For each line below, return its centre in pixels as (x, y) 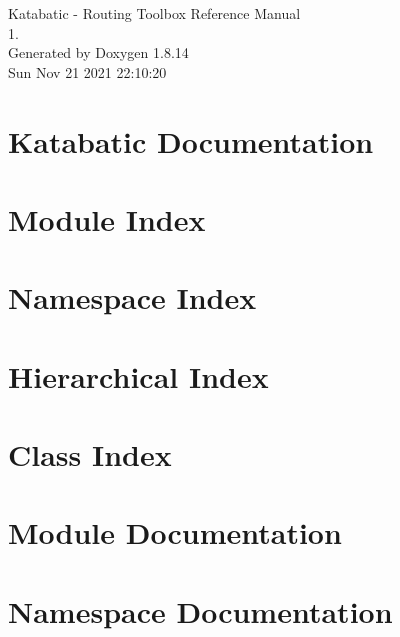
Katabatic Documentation (191, 140)
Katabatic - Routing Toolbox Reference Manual (154, 13)
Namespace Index (132, 297)
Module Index (107, 218)
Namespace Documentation (200, 610)
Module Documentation (175, 532)
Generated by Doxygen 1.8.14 (98, 52)
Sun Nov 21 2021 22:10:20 (87, 71)
